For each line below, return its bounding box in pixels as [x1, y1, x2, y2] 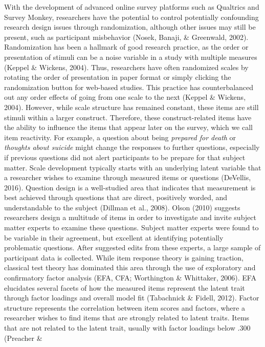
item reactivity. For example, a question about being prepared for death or [4, 132, 236, 142]
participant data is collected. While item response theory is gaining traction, [4, 252, 244, 263]
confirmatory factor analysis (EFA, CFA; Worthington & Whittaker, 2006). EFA [4, 272, 256, 283]
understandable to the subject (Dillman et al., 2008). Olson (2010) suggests [4, 202, 240, 212]
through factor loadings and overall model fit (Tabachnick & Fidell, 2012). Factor [4, 292, 259, 303]
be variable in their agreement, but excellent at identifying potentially [4, 232, 224, 243]
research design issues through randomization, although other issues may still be [4, 21, 256, 32]
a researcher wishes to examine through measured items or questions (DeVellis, [4, 172, 251, 183]
